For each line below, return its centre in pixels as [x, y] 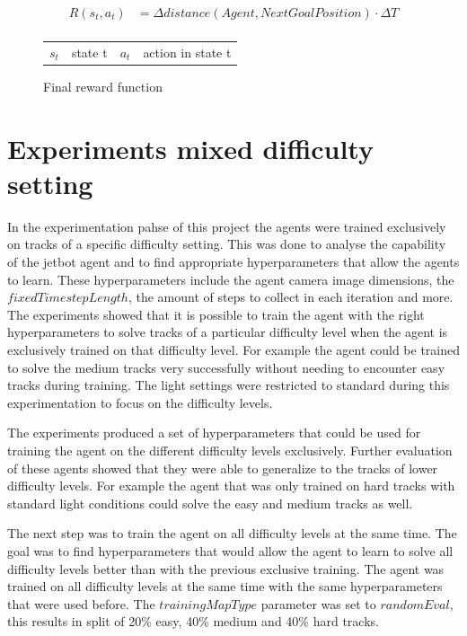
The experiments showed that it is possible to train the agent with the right [216, 314]
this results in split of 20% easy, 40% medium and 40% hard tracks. [193, 621]
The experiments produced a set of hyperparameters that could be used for [214, 433]
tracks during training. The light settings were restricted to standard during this [229, 385]
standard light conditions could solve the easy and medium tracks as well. [210, 503]
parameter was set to [318, 603]
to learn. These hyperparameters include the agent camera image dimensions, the [231, 279]
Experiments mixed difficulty [190, 148]
